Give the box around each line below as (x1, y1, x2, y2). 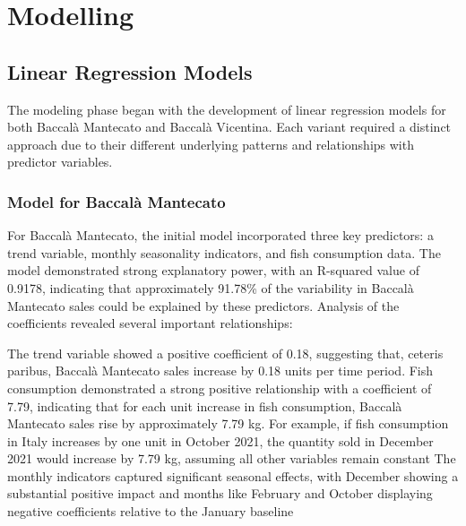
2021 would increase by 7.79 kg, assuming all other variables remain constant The (7, 449, 456, 468)
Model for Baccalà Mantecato (7, 190, 226, 212)
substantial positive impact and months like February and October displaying (7, 484, 433, 503)
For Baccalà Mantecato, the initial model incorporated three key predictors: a (7, 226, 434, 245)
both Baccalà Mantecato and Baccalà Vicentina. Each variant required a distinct (7, 117, 452, 136)
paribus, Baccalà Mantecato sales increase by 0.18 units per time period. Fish (7, 361, 434, 380)
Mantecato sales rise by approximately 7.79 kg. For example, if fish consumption (7, 414, 449, 433)
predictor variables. (7, 152, 113, 171)
